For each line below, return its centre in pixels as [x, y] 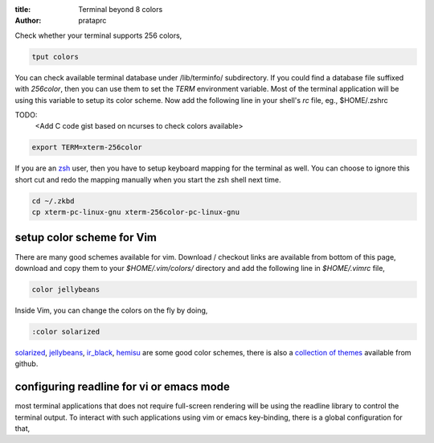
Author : [28, 21]
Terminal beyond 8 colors [121, 9]
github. [27, 364]
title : [23, 9]
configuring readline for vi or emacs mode [123, 387]
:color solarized [66, 331]
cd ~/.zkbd [53, 201]
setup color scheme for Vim [86, 238]
